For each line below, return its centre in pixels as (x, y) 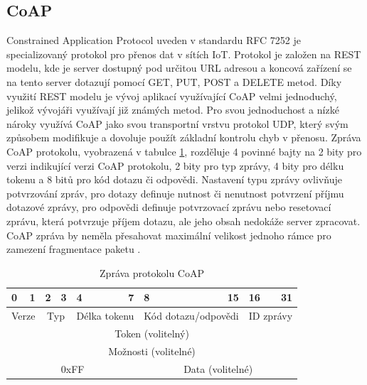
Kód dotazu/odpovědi (191, 316)
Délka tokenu (105, 316)
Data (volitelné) (218, 368)
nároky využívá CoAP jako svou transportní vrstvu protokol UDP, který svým (177, 123)
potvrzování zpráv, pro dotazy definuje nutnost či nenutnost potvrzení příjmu (175, 193)
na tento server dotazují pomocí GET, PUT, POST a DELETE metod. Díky (174, 81)
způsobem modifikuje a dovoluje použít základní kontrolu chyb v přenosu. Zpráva (184, 137)
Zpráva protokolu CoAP (152, 272)
